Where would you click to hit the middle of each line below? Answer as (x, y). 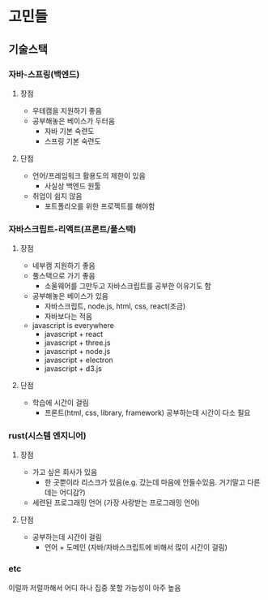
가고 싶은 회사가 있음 (65, 473)
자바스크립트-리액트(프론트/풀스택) (72, 229)
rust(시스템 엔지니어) (47, 436)
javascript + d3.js (73, 369)
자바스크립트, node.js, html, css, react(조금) (115, 306)
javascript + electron (79, 360)
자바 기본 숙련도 (69, 131)
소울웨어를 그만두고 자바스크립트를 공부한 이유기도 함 (128, 286)
